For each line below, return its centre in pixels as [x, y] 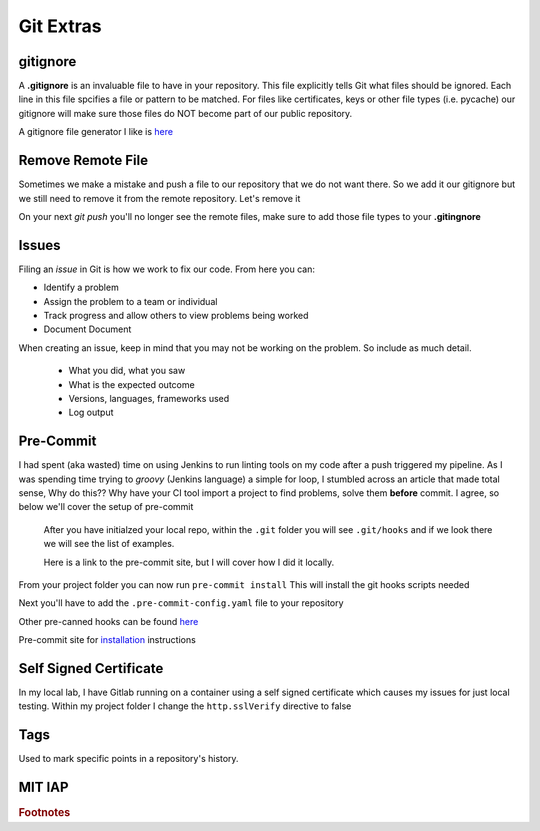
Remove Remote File [83, 160]
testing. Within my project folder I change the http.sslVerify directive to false [185, 706]
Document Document [87, 329]
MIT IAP [43, 787]
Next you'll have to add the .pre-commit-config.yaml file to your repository [181, 603]
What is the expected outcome [131, 384]
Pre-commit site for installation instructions [107, 640]
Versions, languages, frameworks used [149, 398]
